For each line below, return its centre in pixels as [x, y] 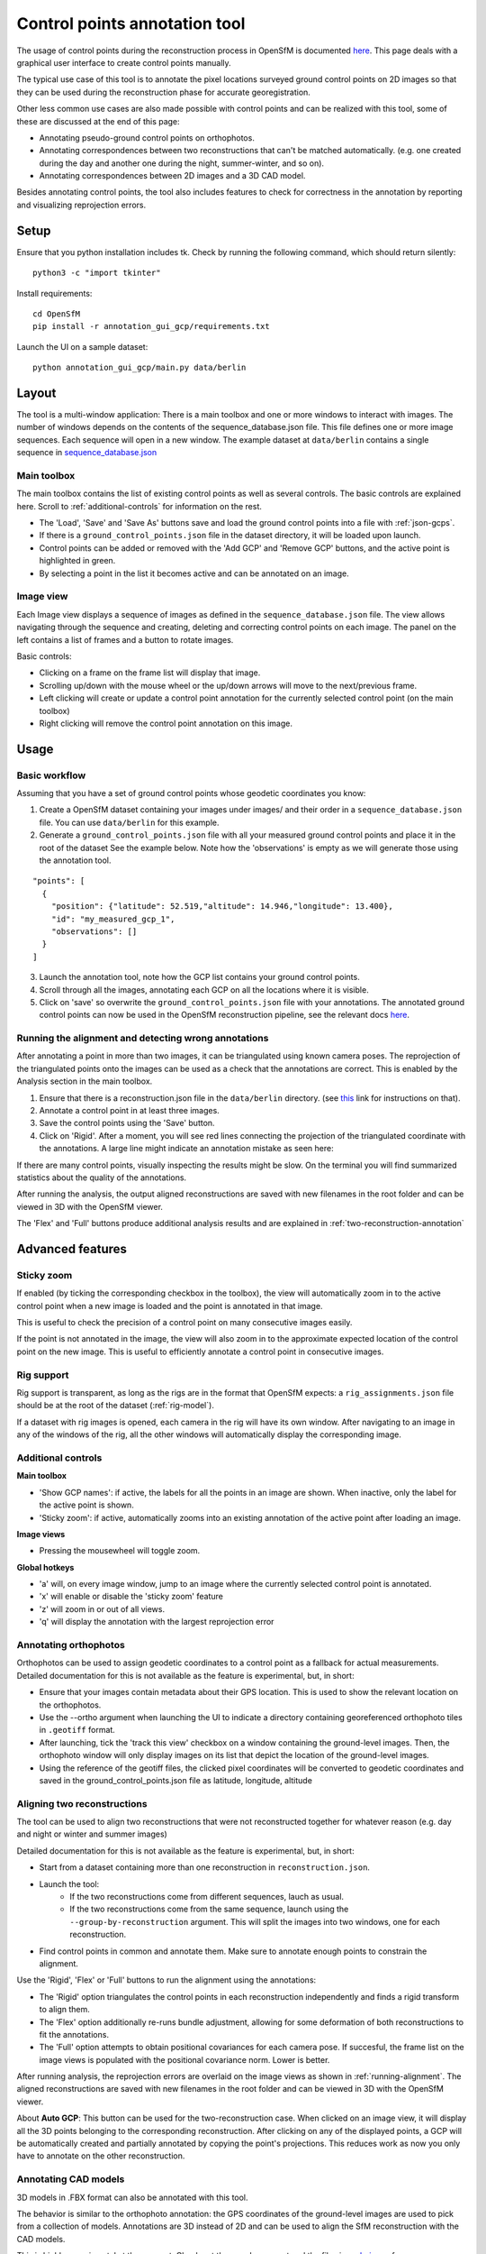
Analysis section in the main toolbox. [85, 1081]
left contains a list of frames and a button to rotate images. [125, 639]
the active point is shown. [86, 1505]
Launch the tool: [69, 1883]
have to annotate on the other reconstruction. [101, 2156]
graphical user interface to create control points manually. [124, 62]
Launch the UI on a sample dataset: [82, 346]
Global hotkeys [45, 1567]
